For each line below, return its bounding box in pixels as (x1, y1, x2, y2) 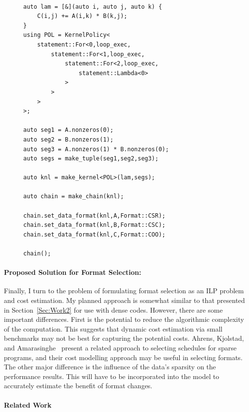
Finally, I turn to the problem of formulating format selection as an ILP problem (4, 285, 244, 296)
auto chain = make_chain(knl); (23, 193, 124, 200)
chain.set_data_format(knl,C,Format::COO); (23, 231, 166, 238)
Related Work (4, 399, 52, 410)
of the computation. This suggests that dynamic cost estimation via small (4, 323, 223, 333)
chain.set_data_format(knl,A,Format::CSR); (23, 212, 166, 219)
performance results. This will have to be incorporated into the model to (4, 371, 219, 381)
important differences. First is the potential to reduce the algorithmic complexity (4, 314, 244, 324)
